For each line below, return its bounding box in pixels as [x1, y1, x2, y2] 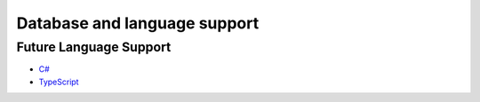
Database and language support [16, 13, 260, 33]
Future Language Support [16, 39, 172, 55]
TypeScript [38, 76, 79, 87]
